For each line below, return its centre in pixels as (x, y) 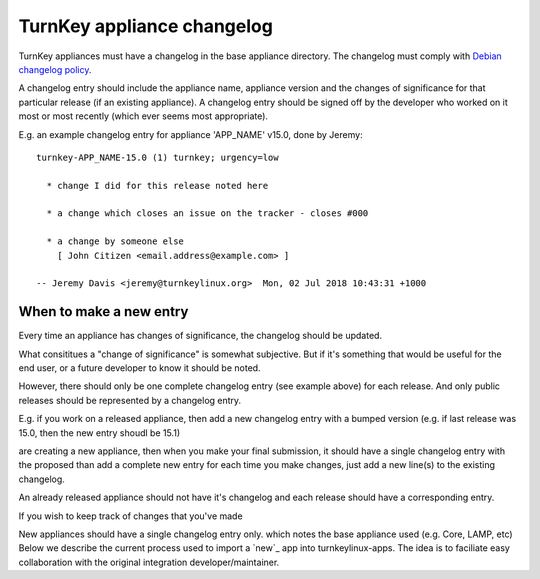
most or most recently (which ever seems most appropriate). (143, 116)
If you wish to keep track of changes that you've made (131, 516)
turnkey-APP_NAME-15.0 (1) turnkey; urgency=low (157, 157)
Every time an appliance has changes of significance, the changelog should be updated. (200, 336)
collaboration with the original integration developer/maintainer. (149, 562)
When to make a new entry (103, 311)
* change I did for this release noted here (157, 185)
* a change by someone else (115, 241)
